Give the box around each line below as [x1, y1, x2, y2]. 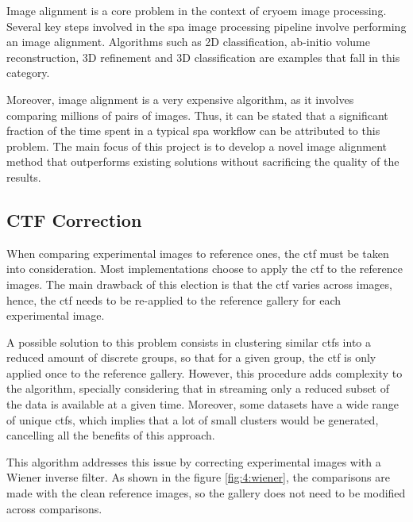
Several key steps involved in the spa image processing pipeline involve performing [6, 17, 407, 34]
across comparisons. [6, 500, 102, 516]
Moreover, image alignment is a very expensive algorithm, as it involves [6, 90, 354, 107]
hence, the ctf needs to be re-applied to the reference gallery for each [6, 291, 342, 308]
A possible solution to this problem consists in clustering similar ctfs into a [6, 333, 372, 350]
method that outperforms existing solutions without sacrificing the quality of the [6, 153, 399, 170]
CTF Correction [6, 207, 142, 232]
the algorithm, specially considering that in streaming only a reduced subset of [6, 380, 390, 397]
